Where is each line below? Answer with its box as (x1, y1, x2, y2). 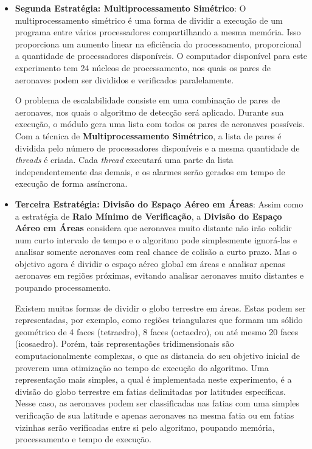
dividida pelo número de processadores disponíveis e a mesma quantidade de (15, 141, 300, 154)
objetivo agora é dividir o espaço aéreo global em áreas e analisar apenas (15, 257, 286, 270)
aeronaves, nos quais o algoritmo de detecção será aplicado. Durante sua (15, 105, 284, 118)
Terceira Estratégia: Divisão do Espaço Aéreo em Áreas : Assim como (15, 197, 303, 210)
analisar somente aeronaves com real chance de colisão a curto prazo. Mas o (15, 245, 297, 258)
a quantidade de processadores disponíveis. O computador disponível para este (15, 49, 308, 62)
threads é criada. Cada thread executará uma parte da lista (15, 153, 234, 166)
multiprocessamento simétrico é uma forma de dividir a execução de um (15, 13, 283, 26)
